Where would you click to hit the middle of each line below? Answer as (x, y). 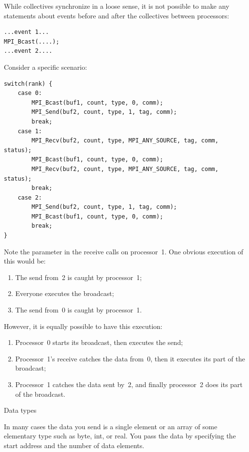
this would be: (25, 261)
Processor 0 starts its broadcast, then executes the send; (99, 342)
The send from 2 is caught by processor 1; (79, 277)
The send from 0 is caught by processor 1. (79, 310)
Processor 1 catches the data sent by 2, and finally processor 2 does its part (129, 384)
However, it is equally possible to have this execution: (83, 326)
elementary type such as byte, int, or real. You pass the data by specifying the (120, 436)
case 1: (30, 131)
